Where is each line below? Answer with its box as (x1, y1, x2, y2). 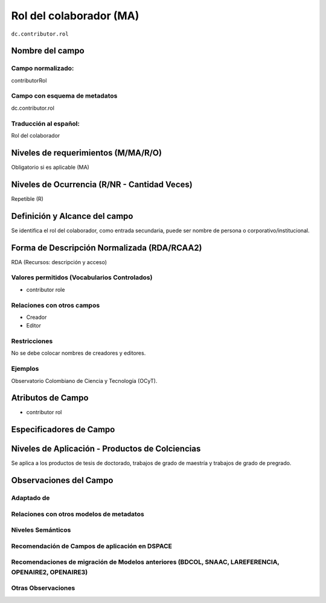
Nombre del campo (11, 46, 85, 56)
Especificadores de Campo (11, 425, 115, 435)
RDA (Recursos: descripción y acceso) (11, 258, 107, 265)
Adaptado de (11, 494, 50, 502)
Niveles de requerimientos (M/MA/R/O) (11, 148, 162, 158)
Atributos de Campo (11, 393, 89, 403)
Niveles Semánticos (11, 526, 71, 534)
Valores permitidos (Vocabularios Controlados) (11, 273, 153, 282)
